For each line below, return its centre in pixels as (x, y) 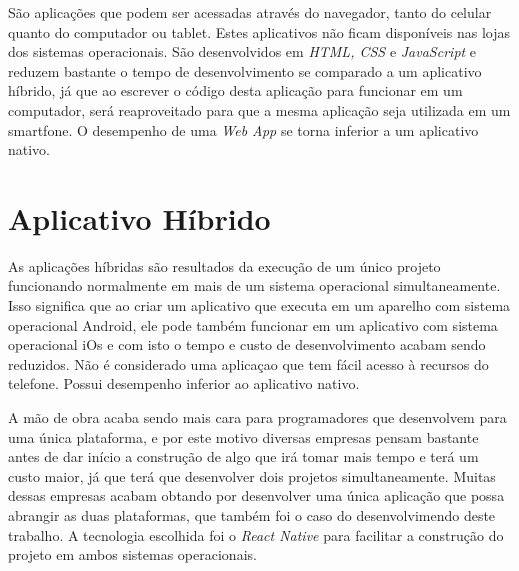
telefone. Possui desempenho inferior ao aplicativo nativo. (184, 383)
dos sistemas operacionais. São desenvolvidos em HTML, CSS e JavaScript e (242, 51)
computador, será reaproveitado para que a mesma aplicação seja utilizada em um (259, 109)
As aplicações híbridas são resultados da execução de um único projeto (224, 265)
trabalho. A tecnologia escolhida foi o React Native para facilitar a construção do (256, 534)
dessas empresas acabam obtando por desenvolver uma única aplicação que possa (256, 495)
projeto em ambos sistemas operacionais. (132, 554)
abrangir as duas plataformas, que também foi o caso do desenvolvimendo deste (252, 515)
